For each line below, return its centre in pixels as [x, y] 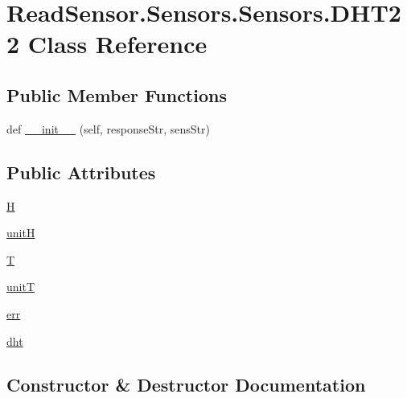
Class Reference [117, 44]
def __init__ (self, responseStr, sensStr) [108, 128]
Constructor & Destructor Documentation [186, 384]
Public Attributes [81, 172]
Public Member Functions [117, 94]
